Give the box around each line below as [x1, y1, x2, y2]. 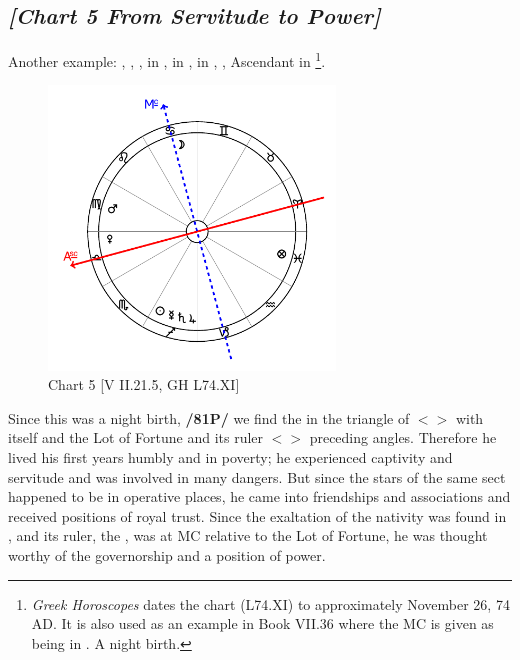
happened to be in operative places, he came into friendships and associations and [8, 486, 511, 507]
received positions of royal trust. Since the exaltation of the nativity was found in [8, 505, 507, 526]
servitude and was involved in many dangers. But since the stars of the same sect [8, 466, 506, 487]
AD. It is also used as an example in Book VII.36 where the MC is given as [31, 613, 494, 634]
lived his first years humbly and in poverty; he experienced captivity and [8, 446, 453, 467]
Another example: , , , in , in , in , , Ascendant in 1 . [8, 48, 326, 71]
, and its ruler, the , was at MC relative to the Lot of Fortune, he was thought [8, 525, 488, 546]
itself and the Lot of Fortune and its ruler [8, 427, 264, 448]
